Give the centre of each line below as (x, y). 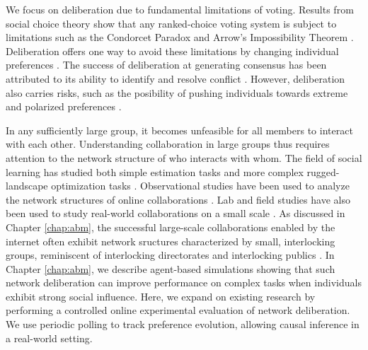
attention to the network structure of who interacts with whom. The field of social (184, 157)
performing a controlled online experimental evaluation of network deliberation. (178, 310)
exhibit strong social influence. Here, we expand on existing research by (161, 296)
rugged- (323, 171)
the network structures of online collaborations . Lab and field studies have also (178, 199)
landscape (27, 186)
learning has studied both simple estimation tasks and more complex (155, 171)
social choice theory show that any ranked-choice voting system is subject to (171, 23)
